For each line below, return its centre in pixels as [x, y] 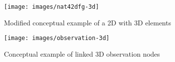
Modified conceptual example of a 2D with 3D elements [87, 22]
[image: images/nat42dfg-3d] [52, 7]
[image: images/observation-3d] [57, 38]
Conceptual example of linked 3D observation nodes [82, 53]
